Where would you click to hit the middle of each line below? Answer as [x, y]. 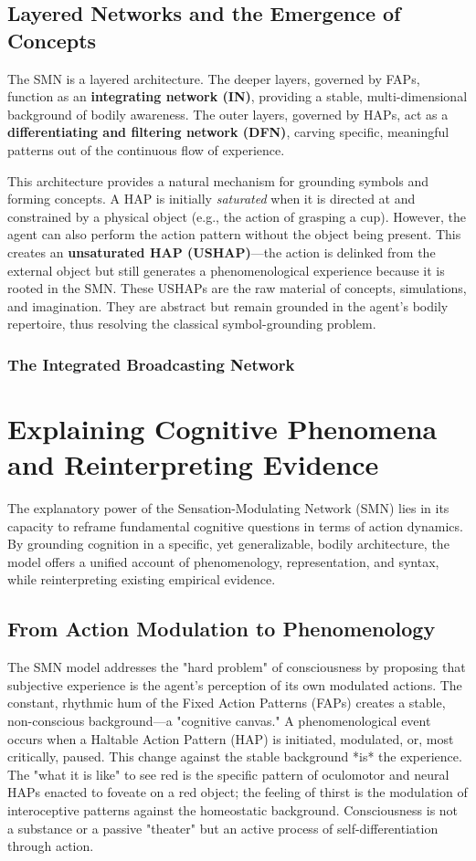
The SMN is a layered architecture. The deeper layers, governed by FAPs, [214, 78]
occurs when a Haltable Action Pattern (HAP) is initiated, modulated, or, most [231, 738]
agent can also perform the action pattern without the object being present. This [234, 234]
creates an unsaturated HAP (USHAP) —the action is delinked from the [222, 252]
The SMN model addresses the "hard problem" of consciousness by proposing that [237, 667]
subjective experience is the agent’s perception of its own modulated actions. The [235, 684]
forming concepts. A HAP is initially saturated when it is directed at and [212, 199]
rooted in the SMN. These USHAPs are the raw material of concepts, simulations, [237, 288]
